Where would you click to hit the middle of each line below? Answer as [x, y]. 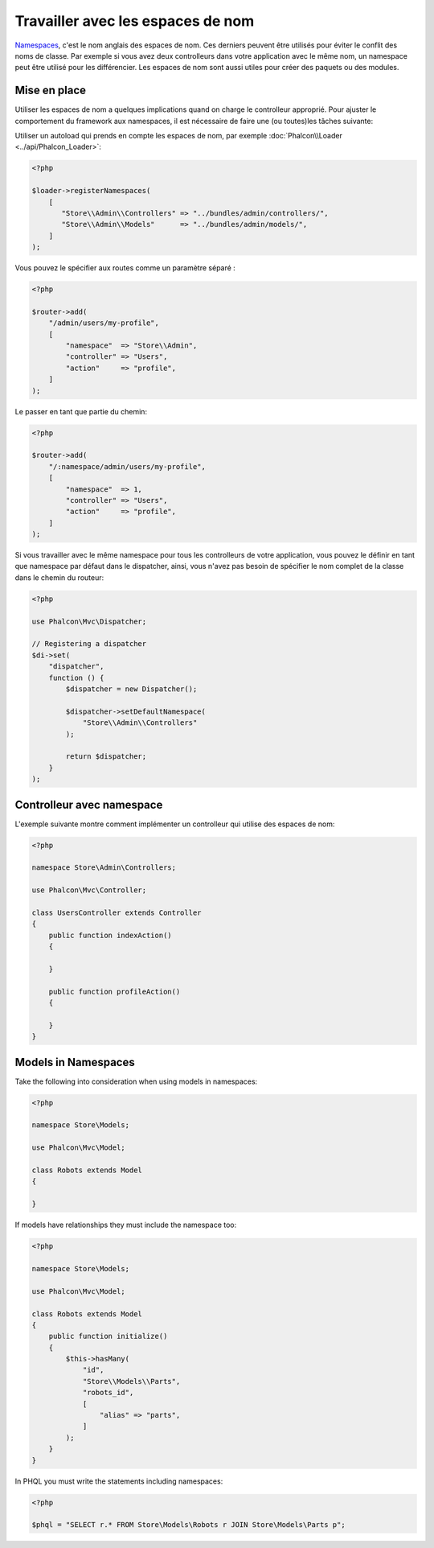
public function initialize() [108, 1336]
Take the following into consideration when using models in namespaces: [136, 1081]
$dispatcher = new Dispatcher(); [131, 689]
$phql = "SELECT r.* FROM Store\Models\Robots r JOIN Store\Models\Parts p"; [188, 1525]
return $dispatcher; [106, 757]
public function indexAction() [110, 935]
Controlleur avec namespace [89, 805]
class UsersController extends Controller [117, 912]
